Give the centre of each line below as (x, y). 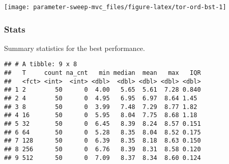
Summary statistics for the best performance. (75, 48)
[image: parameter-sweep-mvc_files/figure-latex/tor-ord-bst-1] (115, 7)
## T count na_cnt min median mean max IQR (103, 73)
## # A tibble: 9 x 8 (41, 64)
